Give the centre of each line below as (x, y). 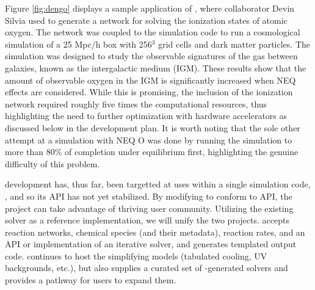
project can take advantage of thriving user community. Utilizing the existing (149, 208)
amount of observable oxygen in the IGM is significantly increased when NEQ (150, 80)
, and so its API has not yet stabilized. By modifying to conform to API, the (149, 196)
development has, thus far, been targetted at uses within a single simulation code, (158, 184)
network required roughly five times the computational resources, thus (136, 103)
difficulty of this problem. (52, 163)
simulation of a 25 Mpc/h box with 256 (78, 44)
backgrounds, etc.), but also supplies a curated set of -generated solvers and (147, 268)
